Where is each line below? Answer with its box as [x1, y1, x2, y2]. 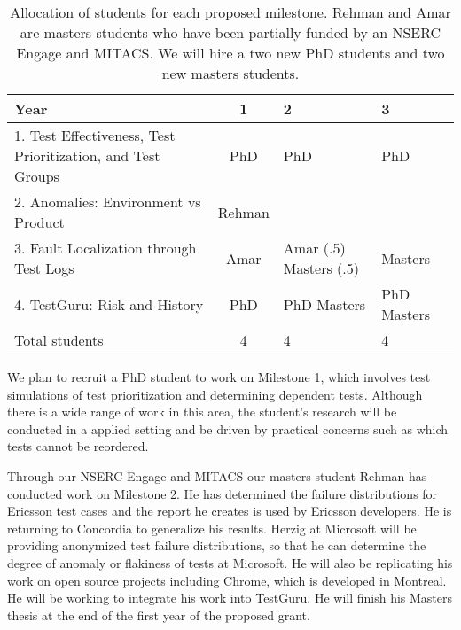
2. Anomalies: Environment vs [14, 191, 201, 212]
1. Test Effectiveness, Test [14, 125, 176, 145]
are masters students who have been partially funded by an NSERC [20, 22, 441, 43]
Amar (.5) [283, 237, 346, 258]
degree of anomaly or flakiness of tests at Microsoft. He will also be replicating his [7, 553, 453, 572]
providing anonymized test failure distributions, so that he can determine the [7, 536, 426, 555]
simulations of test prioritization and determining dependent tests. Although [7, 385, 423, 403]
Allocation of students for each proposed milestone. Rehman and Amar [10, 2, 451, 22]
